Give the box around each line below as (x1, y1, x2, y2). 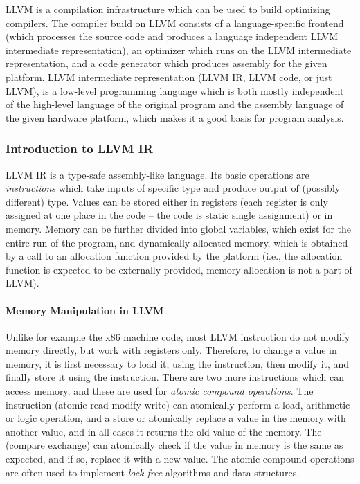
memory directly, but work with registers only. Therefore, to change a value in (6, 343, 337, 357)
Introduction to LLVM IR (6, 140, 154, 157)
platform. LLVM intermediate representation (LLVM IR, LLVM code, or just (6, 69, 332, 84)
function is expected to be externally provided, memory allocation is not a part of (6, 262, 352, 276)
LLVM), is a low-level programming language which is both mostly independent (6, 83, 344, 98)
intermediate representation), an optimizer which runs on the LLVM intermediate (6, 42, 352, 57)
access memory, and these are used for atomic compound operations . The (6, 384, 314, 398)
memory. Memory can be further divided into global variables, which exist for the (6, 221, 351, 235)
